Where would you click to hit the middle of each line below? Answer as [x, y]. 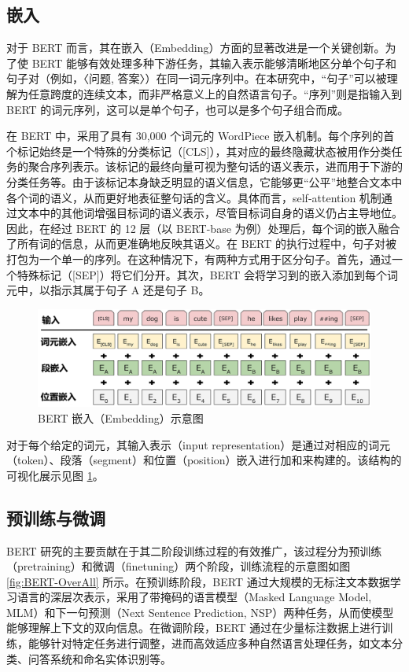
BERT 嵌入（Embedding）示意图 [121, 417]
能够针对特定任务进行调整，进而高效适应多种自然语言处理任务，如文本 [210, 643]
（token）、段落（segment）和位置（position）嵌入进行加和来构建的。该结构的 [204, 460]
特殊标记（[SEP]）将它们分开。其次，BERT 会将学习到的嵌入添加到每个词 [207, 274]
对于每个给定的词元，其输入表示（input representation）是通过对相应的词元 [199, 444]
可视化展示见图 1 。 [55, 475]
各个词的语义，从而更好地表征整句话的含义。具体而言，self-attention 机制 [194, 197]
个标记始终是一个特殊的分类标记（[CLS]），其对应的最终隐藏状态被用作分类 [199, 151]
